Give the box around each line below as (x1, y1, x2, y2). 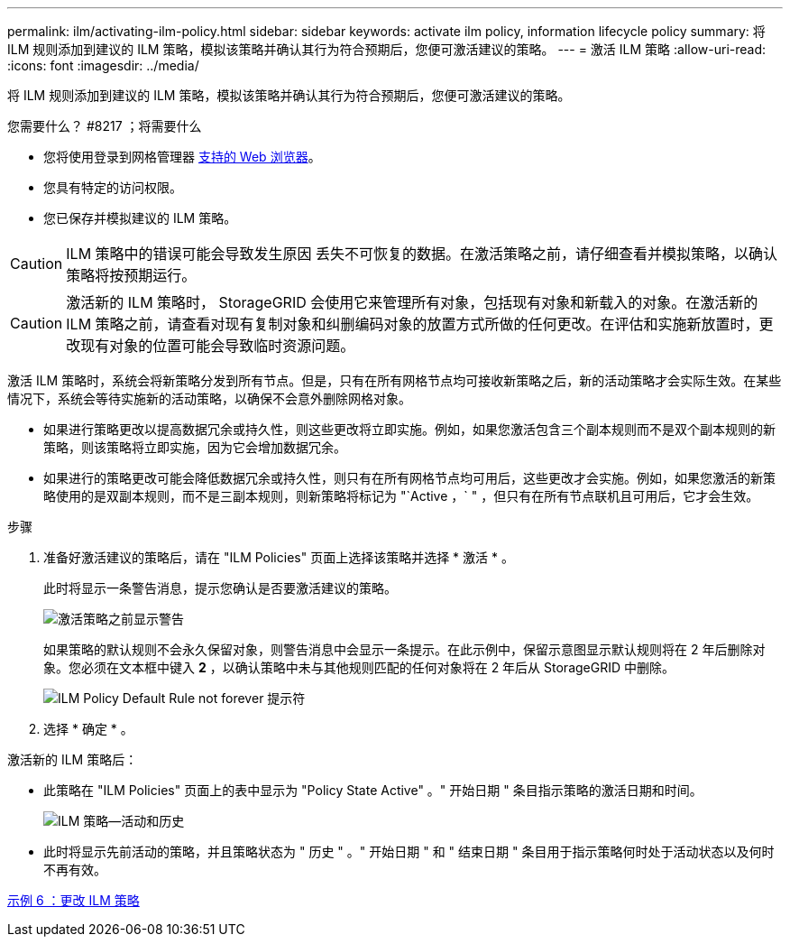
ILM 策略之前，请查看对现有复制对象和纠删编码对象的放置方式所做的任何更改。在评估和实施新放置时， (66, 315, 759, 333)
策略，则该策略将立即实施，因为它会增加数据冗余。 (43, 440, 346, 455)
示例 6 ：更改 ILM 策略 (7, 893, 140, 908)
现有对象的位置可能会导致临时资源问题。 (80, 337, 355, 355)
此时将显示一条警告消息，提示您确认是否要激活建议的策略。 (43, 580, 397, 596)
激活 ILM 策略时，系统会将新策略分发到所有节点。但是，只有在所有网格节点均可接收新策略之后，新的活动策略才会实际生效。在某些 (7, 373, 782, 388)
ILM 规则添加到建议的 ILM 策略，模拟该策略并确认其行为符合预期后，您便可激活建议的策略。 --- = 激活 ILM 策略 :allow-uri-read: (7, 42, 767, 57)
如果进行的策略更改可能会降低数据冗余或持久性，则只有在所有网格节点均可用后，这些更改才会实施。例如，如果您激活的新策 (43, 470, 776, 486)
